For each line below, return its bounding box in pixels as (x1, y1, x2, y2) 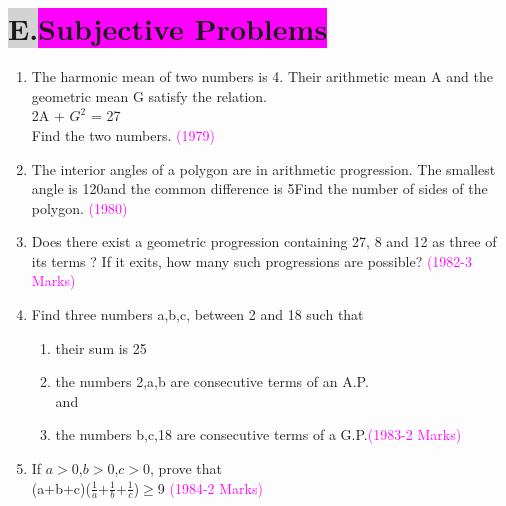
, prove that (150, 458, 223, 479)
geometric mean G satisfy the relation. (31, 85, 267, 106)
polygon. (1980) (31, 197, 128, 218)
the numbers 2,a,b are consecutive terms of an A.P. (55, 371, 369, 392)
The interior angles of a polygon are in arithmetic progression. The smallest (31, 158, 496, 179)
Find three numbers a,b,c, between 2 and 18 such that (31, 304, 364, 325)
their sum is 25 (55, 337, 147, 358)
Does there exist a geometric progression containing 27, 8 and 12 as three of (31, 231, 497, 252)
